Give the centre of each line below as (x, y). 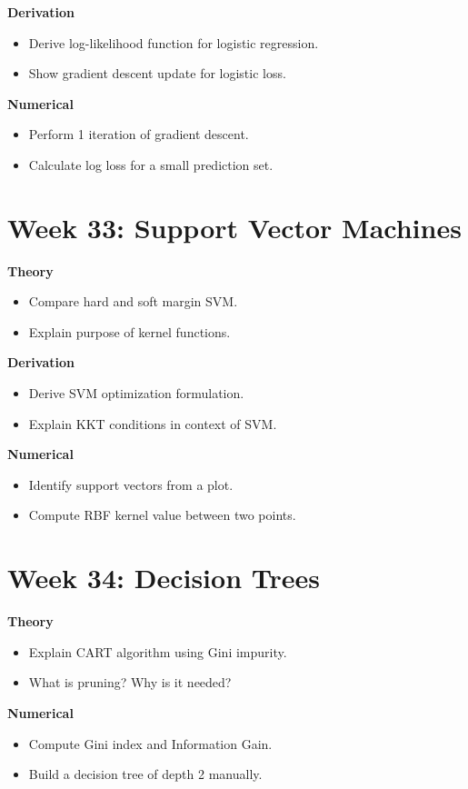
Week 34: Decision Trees (164, 578)
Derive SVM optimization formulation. (136, 393)
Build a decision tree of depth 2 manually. (145, 774)
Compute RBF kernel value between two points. (162, 515)
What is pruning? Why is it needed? (130, 682)
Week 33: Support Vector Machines (234, 227)
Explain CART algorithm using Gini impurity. (158, 651)
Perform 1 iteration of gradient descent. (139, 134)
